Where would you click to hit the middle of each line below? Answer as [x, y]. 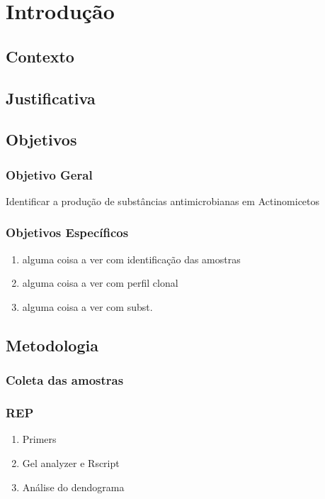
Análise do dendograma [73, 487]
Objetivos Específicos [67, 232]
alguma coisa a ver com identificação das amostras [131, 259]
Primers [39, 439]
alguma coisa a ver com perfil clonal [100, 283]
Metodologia [52, 345]
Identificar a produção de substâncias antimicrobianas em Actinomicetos [163, 201]
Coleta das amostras [65, 380]
